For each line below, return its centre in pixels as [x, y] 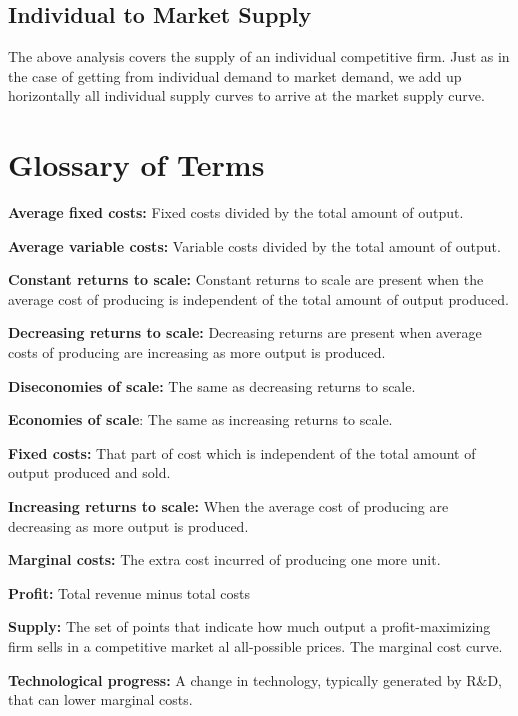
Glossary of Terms [136, 164]
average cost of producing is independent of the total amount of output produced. [258, 298]
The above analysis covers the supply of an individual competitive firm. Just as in [259, 56]
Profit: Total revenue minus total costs [129, 592]
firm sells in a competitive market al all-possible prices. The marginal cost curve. [255, 646]
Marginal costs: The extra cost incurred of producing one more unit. [224, 559]
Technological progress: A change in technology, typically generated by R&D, [255, 679]
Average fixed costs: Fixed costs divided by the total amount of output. [236, 212]
